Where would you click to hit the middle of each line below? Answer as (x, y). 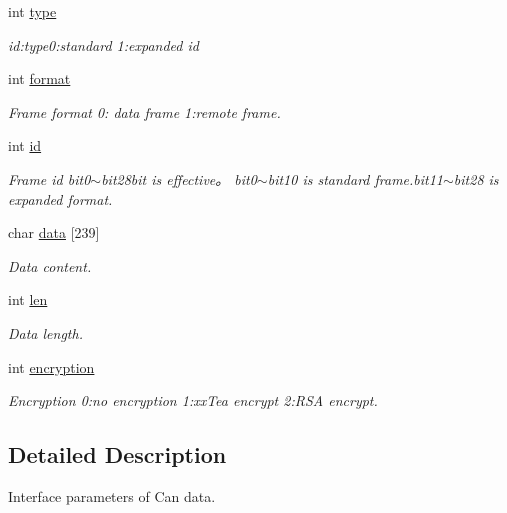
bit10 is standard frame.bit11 (355, 178)
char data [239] (54, 232)
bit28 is (476, 178)
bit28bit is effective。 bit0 (179, 178)
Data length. (45, 332)
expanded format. (60, 198)
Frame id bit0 (49, 178)
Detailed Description (117, 454)
